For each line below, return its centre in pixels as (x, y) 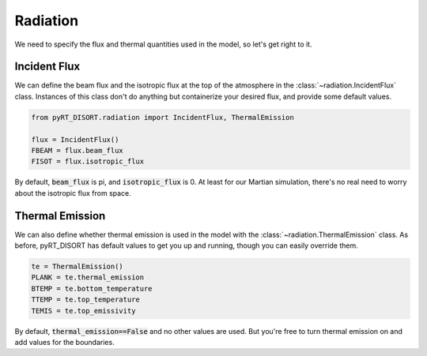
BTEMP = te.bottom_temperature (92, 289)
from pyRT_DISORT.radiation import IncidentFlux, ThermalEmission (162, 117)
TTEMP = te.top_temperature (85, 300)
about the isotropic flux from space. (73, 193)
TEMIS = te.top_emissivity (83, 311)
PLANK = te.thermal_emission (88, 277)
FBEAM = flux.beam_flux (77, 150)
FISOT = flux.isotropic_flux (88, 161)
